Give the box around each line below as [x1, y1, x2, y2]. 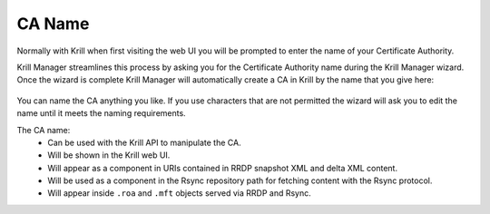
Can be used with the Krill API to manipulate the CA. [47, 137, 241, 148]
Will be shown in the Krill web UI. [47, 150, 171, 160]
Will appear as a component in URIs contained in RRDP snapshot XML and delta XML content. [47, 162, 398, 173]
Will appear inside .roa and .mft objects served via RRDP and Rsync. [47, 188, 312, 199]
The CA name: [16, 124, 71, 135]
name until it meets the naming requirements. [16, 108, 186, 119]
